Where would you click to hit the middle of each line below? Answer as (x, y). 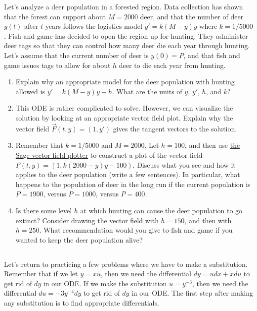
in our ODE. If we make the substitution (105, 283)
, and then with (208, 220)
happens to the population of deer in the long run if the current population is (133, 184)
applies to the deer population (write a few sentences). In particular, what (128, 174)
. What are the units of (147, 91)
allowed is (30, 91)
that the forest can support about (55, 16)
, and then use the (212, 145)
